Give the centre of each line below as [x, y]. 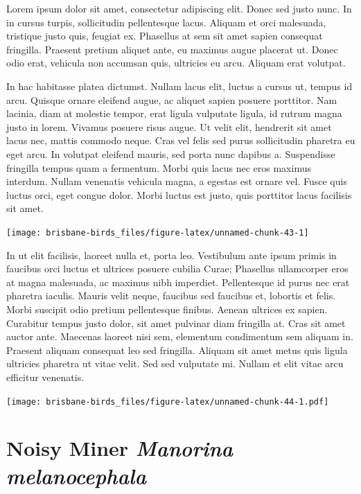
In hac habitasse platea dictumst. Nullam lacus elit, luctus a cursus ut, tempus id [179, 86]
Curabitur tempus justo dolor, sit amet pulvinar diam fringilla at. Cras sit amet [176, 323]
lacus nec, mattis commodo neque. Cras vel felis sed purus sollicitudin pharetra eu [181, 140]
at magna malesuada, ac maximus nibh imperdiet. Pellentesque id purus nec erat [178, 282]
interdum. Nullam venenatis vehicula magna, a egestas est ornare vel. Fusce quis [177, 181]
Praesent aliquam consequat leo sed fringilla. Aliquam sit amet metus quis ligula [177, 350]
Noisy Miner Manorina [120, 448]
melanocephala [76, 475]
